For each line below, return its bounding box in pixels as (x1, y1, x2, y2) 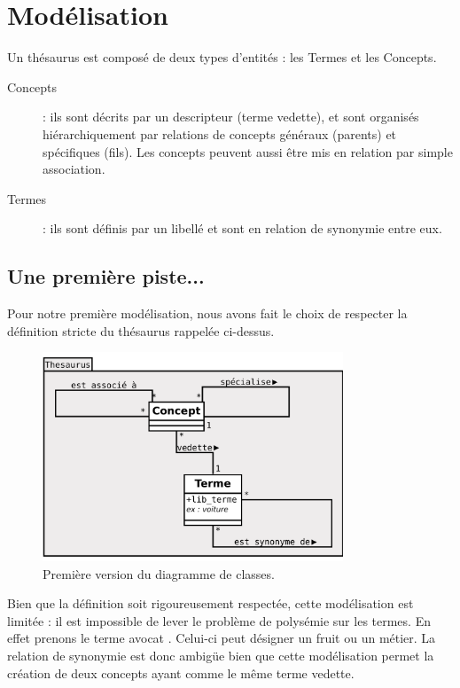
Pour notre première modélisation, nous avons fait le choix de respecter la (7, 304, 408, 323)
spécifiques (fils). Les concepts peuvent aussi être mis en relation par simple (43, 142, 453, 160)
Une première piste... (7, 262, 205, 290)
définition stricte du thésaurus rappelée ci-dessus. (7, 321, 275, 340)
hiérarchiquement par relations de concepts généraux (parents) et (43, 124, 397, 143)
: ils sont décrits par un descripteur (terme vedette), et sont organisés (43, 107, 419, 126)
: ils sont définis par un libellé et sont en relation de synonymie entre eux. (43, 219, 442, 238)
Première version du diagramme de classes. (43, 564, 275, 582)
